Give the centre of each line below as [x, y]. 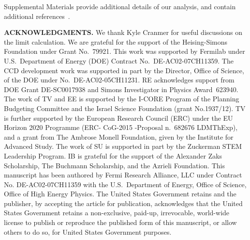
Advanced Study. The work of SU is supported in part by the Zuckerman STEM [123, 146]
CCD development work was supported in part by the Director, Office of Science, [124, 70]
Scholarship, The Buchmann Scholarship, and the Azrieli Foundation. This [114, 165]
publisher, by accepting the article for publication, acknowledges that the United [123, 203]
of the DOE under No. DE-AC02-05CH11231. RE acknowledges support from [119, 80]
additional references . [37, 16]
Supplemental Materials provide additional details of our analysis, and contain [120, 6]
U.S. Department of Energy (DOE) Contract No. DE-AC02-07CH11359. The [119, 60]
